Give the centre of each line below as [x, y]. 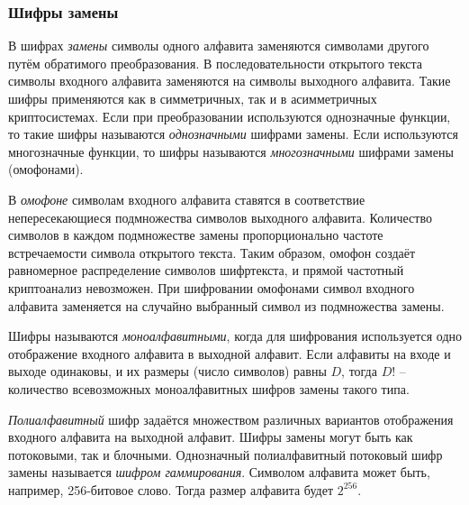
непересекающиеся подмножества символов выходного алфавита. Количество [220, 217]
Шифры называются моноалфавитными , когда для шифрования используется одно [235, 336]
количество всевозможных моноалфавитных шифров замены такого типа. [209, 388]
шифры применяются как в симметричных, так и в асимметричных [193, 98]
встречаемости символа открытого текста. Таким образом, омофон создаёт [212, 252]
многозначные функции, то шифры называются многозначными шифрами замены [231, 151]
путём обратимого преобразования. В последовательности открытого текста [216, 63]
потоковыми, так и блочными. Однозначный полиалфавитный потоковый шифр [225, 454]
